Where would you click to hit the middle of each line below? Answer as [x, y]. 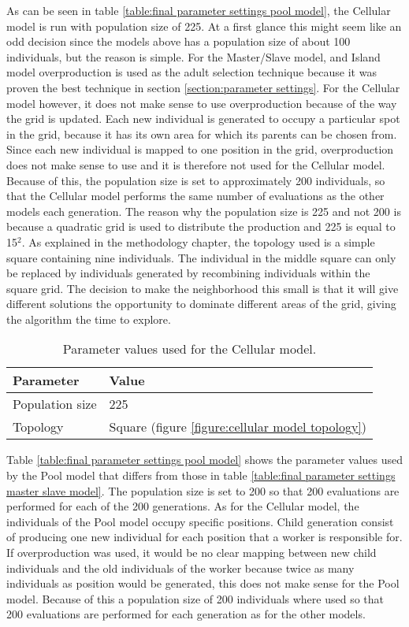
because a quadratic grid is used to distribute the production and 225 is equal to [201, 226]
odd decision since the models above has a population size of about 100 [178, 41]
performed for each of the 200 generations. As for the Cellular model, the [183, 506]
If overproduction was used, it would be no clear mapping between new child [191, 553]
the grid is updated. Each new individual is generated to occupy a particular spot [203, 119]
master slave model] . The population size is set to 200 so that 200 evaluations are [203, 490]
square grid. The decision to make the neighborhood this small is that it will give [203, 288]
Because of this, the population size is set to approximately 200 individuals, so [196, 180]
